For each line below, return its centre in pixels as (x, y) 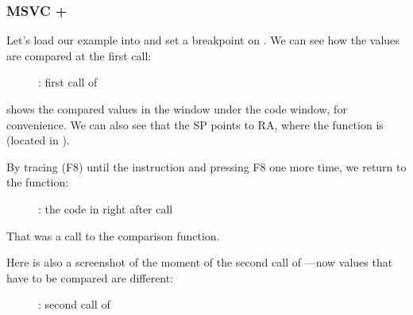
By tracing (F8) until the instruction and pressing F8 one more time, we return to (206, 166)
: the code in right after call (106, 208)
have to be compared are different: (90, 277)
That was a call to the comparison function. (113, 235)
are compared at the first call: (79, 55)
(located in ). (38, 140)
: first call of (68, 82)
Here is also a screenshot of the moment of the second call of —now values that (200, 262)
